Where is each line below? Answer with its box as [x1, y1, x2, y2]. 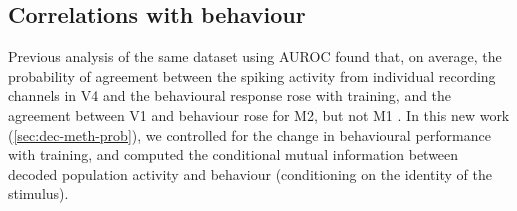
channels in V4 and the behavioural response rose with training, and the [8, 85, 452, 106]
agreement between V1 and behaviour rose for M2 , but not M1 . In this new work [8, 104, 510, 125]
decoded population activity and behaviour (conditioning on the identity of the [8, 163, 492, 184]
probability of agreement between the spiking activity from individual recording [8, 65, 496, 86]
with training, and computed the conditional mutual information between [8, 144, 459, 165]
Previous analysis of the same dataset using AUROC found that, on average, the [8, 46, 502, 67]
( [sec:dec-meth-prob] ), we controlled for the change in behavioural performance [8, 124, 491, 145]
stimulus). [8, 183, 69, 204]
